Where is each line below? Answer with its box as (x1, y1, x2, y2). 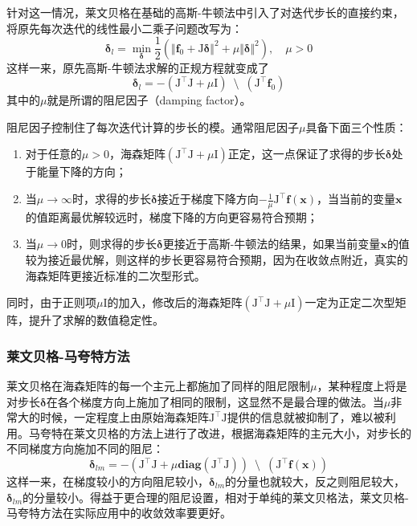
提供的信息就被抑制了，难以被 (227, 409, 385, 426)
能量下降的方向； (36, 163, 127, 180)
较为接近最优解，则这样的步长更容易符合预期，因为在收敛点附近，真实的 (25, 251, 408, 268)
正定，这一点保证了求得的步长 (227, 145, 386, 162)
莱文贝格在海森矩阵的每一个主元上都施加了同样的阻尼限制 (6, 377, 310, 394)
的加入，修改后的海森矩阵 (107, 294, 243, 311)
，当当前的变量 (317, 190, 396, 207)
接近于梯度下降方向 (157, 190, 259, 207)
